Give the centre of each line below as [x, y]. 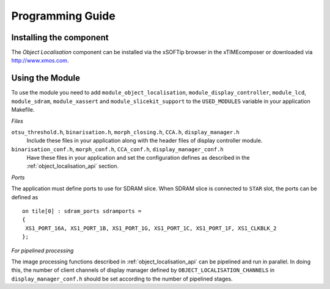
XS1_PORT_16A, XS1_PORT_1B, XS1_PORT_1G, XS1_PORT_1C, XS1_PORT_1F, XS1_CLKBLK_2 [151, 228]
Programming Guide [63, 16]
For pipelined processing [42, 251]
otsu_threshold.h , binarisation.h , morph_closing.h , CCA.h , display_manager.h [125, 132]
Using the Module [46, 78]
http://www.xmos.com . [40, 60]
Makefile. [23, 110]
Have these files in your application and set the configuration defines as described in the [138, 158]
